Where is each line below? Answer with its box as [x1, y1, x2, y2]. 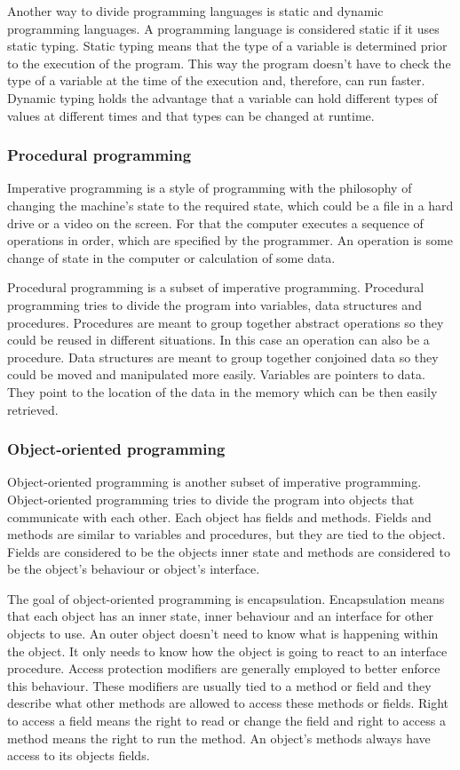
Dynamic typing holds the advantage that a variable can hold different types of [7, 88, 438, 107]
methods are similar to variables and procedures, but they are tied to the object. [7, 525, 446, 544]
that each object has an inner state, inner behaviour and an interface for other [7, 607, 433, 625]
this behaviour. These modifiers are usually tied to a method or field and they [7, 676, 432, 695]
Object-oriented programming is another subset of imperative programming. [7, 472, 422, 491]
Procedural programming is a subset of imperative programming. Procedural [7, 278, 424, 297]
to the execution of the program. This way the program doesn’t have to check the [7, 53, 451, 72]
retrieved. [7, 400, 59, 418]
